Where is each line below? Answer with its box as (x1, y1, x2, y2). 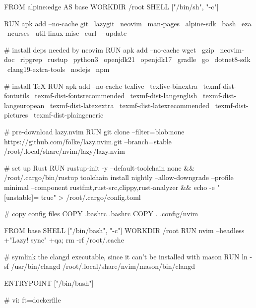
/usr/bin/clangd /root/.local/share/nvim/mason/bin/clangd (11, 261, 195, 271)
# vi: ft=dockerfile (4, 294, 61, 305)
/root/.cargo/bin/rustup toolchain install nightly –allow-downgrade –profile (4, 172, 234, 183)
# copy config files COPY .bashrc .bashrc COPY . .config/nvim (4, 208, 198, 219)
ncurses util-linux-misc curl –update (7, 28, 127, 38)
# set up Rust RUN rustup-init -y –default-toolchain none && (4, 162, 195, 173)
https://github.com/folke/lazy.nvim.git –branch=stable (4, 136, 172, 146)
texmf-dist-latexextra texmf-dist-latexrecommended (50, 100, 210, 110)
